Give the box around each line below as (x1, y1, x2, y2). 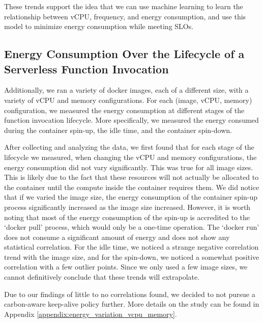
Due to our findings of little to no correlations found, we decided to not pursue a (4, 288, 255, 299)
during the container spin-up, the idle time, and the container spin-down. (4, 124, 232, 135)
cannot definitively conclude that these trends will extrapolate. (4, 272, 200, 282)
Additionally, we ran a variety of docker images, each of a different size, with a (4, 85, 249, 95)
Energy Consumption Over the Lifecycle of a (4, 46, 245, 62)
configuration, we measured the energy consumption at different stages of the (4, 104, 245, 115)
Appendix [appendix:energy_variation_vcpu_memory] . (4, 308, 177, 319)
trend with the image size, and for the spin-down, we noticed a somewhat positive (4, 251, 259, 262)
